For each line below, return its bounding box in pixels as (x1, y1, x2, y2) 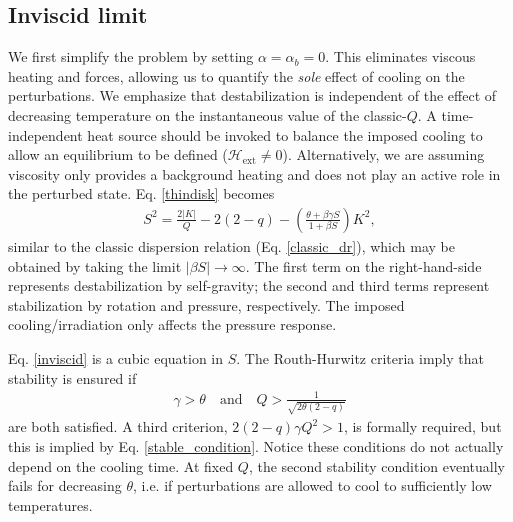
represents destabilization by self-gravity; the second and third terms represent (8, 275, 490, 296)
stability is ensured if (8, 367, 137, 388)
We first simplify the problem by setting (8, 46, 254, 67)
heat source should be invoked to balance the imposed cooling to (87, 124, 483, 145)
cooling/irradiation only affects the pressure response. (8, 314, 337, 335)
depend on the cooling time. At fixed (8, 455, 234, 476)
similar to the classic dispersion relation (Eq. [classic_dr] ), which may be (8, 235, 455, 256)
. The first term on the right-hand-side (245, 255, 482, 276)
